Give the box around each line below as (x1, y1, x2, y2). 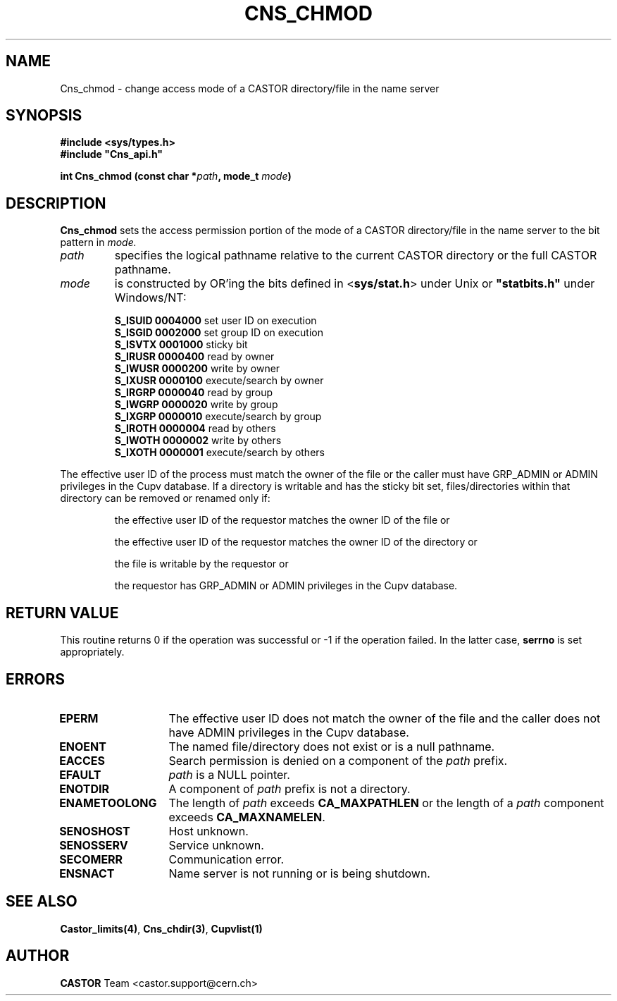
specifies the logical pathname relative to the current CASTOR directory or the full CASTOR (114, 248, 597, 263)
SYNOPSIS (6, 106, 82, 125)
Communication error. (168, 852, 285, 866)
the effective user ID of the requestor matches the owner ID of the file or (114, 514, 450, 527)
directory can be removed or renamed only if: (60, 492, 270, 505)
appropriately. (60, 646, 125, 658)
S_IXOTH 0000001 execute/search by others (114, 446, 325, 459)
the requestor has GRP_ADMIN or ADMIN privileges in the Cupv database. (114, 579, 458, 592)
